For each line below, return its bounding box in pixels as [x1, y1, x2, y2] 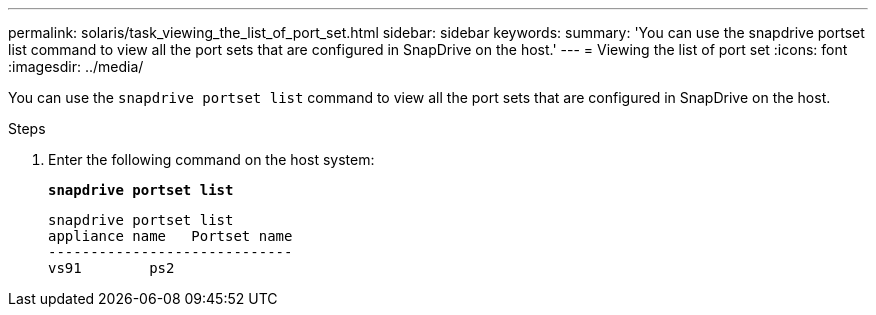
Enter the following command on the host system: [48, 151, 375, 168]
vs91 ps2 [48, 260, 175, 276]
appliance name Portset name [48, 228, 293, 244]
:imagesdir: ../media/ [8, 58, 144, 75]
